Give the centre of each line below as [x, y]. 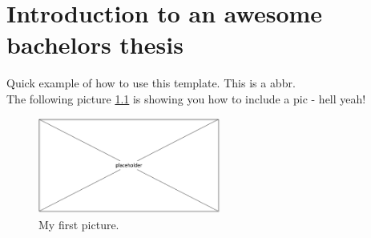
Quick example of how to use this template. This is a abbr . [151, 83]
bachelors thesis [95, 44]
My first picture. [79, 224]
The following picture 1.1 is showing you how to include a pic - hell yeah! [186, 98]
